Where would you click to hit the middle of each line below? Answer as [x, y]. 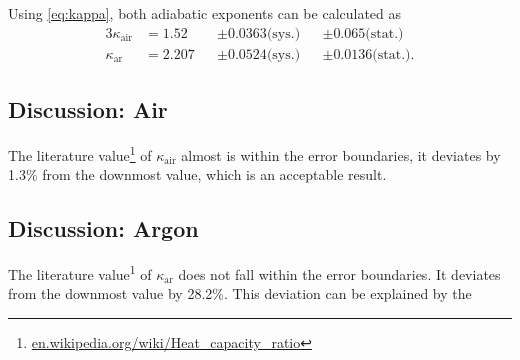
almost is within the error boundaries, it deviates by [341, 154]
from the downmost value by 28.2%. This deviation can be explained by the [240, 293]
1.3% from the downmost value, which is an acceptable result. [197, 174]
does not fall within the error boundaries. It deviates [339, 273]
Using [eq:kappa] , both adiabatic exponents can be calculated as [205, 13]
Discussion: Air [88, 109]
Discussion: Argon [103, 228]
